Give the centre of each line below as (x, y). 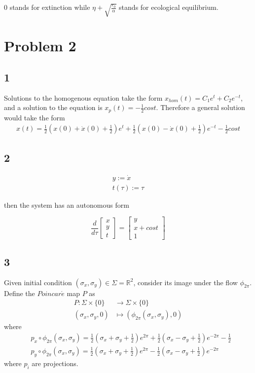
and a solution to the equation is (53, 107)
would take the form (35, 117)
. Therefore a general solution (200, 107)
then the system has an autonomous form (67, 205)
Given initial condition (38, 282)
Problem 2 (40, 46)
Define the (19, 293)
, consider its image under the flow (185, 282)
